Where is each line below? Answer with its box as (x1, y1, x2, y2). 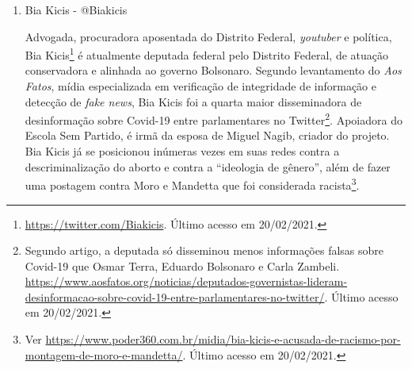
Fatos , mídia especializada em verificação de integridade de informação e (25, 78, 376, 94)
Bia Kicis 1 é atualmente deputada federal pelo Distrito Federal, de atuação (25, 44, 388, 63)
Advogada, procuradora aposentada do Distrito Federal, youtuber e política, (25, 28, 392, 44)
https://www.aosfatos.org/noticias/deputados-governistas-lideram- (25, 273, 348, 290)
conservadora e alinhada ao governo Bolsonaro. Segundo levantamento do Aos (25, 62, 402, 79)
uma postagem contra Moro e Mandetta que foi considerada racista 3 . (25, 175, 360, 193)
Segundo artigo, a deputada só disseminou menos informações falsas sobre (25, 242, 384, 259)
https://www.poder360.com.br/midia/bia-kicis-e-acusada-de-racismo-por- (45, 331, 401, 348)
